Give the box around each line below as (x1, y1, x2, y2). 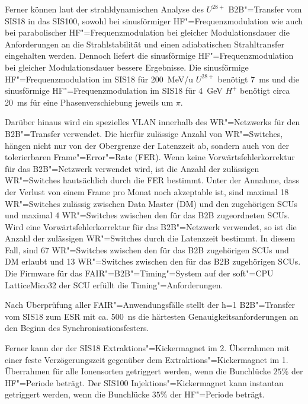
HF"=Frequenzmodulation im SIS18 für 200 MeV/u (5, 72, 194, 85)
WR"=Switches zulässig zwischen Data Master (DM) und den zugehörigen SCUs (5, 197, 298, 209)
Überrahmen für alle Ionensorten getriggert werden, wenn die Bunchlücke (5, 365, 271, 377)
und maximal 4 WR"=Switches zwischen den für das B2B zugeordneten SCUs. (5, 209, 290, 221)
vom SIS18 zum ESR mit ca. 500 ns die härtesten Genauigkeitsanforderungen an (5, 310, 299, 322)
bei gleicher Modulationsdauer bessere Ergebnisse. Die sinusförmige (5, 61, 249, 73)
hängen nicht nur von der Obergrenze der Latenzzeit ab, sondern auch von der (5, 139, 290, 151)
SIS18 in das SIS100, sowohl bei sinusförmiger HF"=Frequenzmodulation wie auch (5, 14, 303, 27)
